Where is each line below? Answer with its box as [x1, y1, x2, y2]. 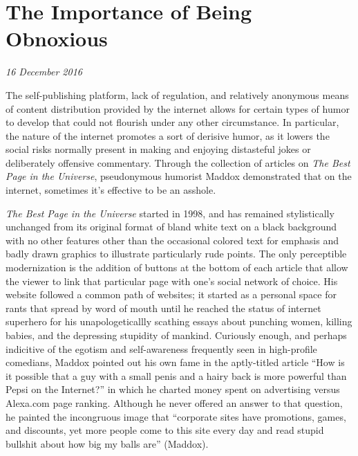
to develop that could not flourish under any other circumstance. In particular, [6, 115, 339, 129]
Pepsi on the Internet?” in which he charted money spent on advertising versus [6, 382, 340, 396]
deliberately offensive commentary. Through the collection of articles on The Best [6, 155, 350, 170]
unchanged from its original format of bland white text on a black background [6, 219, 337, 234]
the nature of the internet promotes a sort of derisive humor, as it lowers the [6, 128, 330, 143]
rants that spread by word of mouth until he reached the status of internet [6, 300, 321, 315]
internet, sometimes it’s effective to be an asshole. [6, 183, 216, 197]
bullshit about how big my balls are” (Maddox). [6, 436, 209, 450]
